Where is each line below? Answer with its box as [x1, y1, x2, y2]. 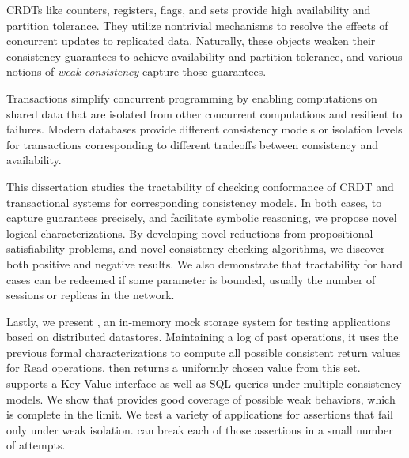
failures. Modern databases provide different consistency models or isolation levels [6, 121, 403, 137]
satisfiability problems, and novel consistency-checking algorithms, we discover [6, 240, 385, 257]
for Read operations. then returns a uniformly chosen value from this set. [6, 359, 361, 376]
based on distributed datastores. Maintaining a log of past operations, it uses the [6, 328, 399, 345]
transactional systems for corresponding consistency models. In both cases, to [6, 193, 382, 210]
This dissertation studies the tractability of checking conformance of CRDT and [6, 178, 394, 194]
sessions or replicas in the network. [6, 287, 175, 303]
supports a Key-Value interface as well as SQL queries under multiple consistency [6, 375, 402, 392]
